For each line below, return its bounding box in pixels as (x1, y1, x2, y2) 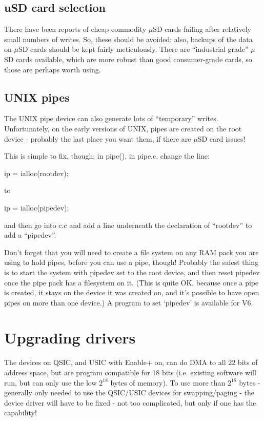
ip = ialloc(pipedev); (4, 202, 69, 213)
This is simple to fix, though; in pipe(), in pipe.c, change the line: (4, 150, 210, 161)
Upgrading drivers (4, 327, 136, 348)
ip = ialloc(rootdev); (4, 167, 69, 178)
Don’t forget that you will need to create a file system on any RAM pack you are (4, 246, 259, 257)
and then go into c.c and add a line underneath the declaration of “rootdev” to (4, 219, 252, 230)
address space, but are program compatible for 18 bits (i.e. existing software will (4, 367, 256, 377)
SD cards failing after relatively (153, 24, 251, 34)
